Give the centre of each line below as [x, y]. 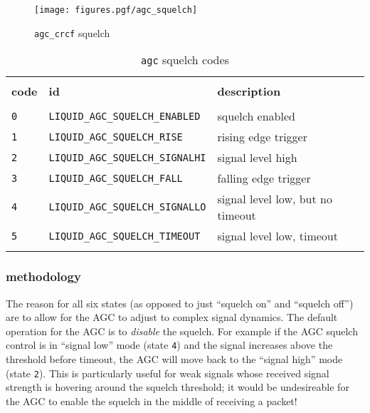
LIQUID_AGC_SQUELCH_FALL [116, 178]
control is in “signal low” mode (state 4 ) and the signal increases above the [169, 345]
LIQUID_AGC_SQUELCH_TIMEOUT [125, 236]
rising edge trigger [262, 137]
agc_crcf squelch [72, 32]
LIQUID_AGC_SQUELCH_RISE [116, 137]
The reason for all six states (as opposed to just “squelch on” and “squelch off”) [180, 303]
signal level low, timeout [277, 236]
